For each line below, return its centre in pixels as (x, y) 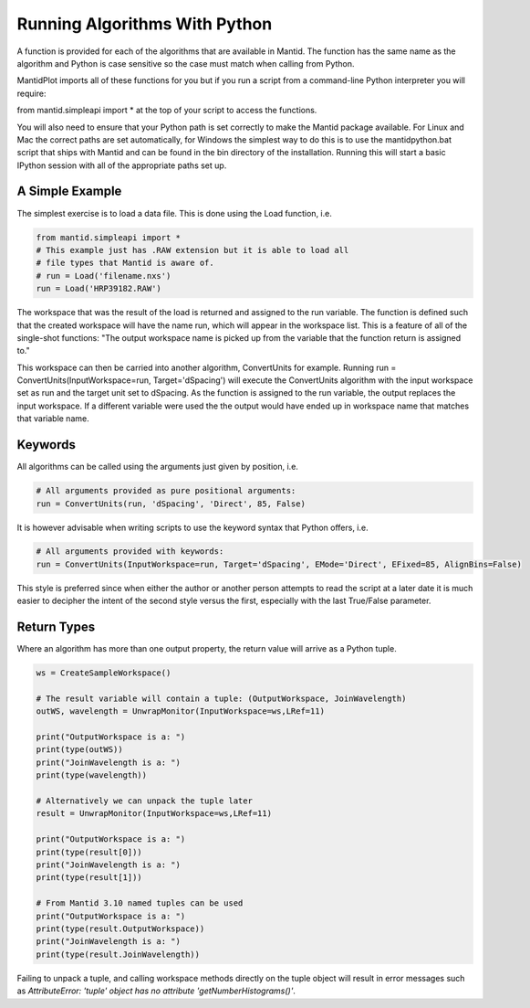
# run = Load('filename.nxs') (104, 276)
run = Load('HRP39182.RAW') (99, 289)
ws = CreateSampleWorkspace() (104, 673)
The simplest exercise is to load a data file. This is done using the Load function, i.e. (174, 213)
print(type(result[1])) (89, 878)
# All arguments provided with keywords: (130, 552)
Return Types (56, 627)
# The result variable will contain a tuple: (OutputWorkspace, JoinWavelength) (221, 698)
